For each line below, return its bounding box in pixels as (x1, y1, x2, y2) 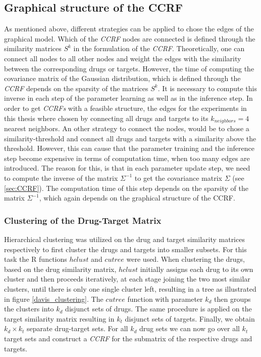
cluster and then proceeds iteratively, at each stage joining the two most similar (4, 273, 250, 284)
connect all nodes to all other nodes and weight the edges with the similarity (4, 53, 241, 63)
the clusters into (4, 303, 54, 314)
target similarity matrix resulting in (4, 313, 115, 324)
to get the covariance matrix (134, 172, 222, 183)
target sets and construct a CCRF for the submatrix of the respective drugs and (4, 333, 252, 343)
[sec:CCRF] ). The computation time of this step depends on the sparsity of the (4, 182, 248, 193)
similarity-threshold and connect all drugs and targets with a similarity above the (4, 133, 256, 143)
